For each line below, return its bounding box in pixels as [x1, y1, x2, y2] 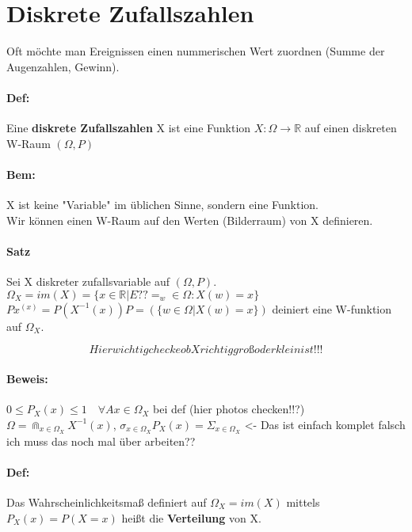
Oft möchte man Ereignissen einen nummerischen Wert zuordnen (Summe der [6, 43, 385, 59]
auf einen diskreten [304, 120, 397, 136]
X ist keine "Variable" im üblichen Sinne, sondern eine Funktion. [6, 196, 319, 213]
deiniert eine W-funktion [272, 300, 392, 317]
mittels [286, 493, 320, 510]
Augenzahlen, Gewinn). [6, 58, 120, 74]
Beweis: [6, 370, 48, 386]
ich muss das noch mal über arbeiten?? [6, 432, 196, 449]
